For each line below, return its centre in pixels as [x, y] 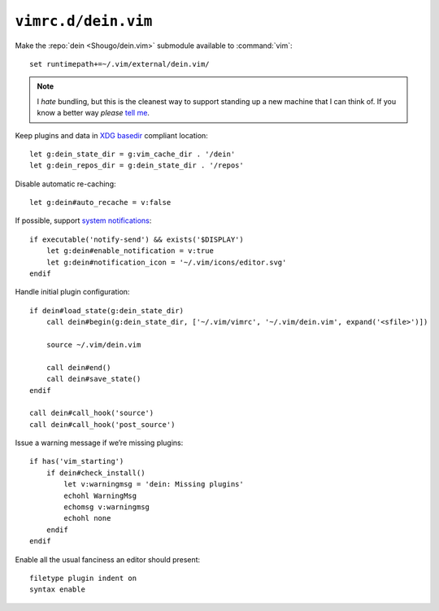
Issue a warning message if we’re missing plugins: [99, 443]
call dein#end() [78, 367]
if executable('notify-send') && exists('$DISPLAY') [137, 239]
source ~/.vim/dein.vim [93, 345]
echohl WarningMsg [100, 495]
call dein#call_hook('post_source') [102, 424]
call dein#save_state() [93, 379]
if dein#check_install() [96, 473]
